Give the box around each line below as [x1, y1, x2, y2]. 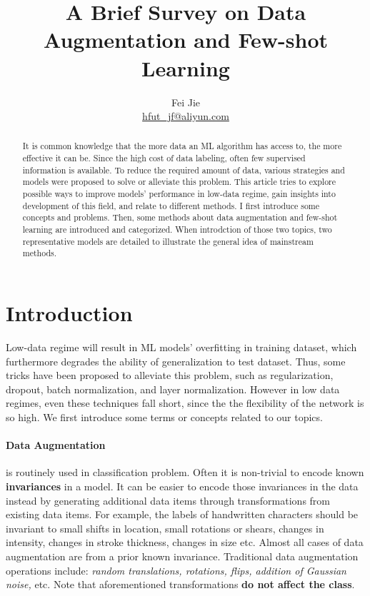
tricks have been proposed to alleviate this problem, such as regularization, [6, 368, 334, 383]
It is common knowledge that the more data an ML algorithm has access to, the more [22, 140, 342, 152]
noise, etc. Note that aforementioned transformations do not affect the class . [6, 577, 355, 592]
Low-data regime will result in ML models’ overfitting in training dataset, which [6, 339, 357, 354]
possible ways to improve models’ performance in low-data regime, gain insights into [22, 188, 336, 200]
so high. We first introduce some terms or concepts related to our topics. [6, 409, 323, 424]
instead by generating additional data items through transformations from [6, 493, 331, 507]
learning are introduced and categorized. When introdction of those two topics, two [22, 223, 332, 236]
